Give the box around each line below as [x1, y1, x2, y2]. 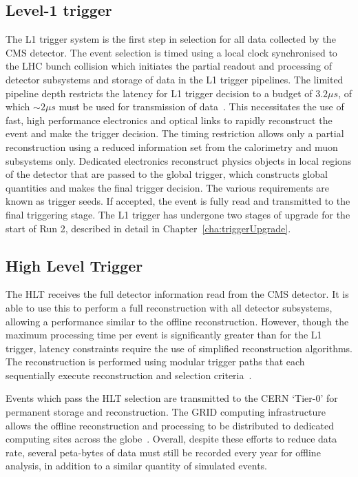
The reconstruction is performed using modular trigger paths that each [6, 354, 305, 369]
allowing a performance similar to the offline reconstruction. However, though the [6, 314, 349, 328]
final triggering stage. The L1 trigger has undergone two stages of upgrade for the [6, 207, 350, 221]
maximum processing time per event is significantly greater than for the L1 [6, 327, 322, 342]
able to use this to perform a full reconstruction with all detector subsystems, [6, 300, 333, 314]
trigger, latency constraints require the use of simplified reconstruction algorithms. [6, 341, 353, 355]
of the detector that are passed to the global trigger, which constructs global [6, 167, 328, 181]
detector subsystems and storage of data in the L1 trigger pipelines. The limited [6, 72, 344, 86]
